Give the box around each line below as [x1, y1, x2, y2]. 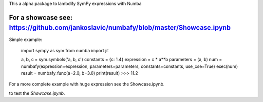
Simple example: [9, 37, 42, 42]
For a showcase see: [9, 13, 73, 21]
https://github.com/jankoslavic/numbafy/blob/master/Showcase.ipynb [9, 23, 231, 32]
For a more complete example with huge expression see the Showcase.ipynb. [9, 81, 165, 87]
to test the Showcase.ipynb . [9, 90, 65, 96]
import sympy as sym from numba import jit [21, 47, 109, 53]
